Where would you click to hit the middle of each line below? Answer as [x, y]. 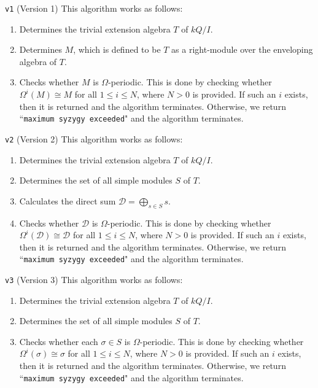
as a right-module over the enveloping [242, 49]
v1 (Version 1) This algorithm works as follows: [94, 8]
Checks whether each [59, 341]
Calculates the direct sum [68, 200]
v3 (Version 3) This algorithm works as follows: [94, 279]
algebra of [38, 61]
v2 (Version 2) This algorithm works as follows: [94, 138]
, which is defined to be [117, 49]
